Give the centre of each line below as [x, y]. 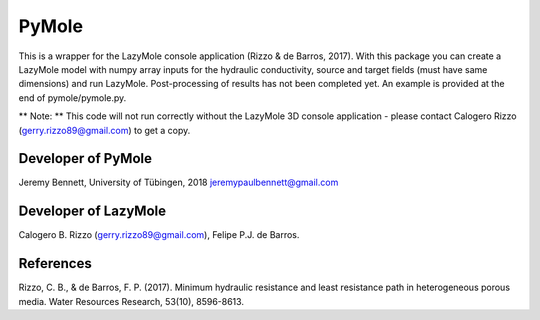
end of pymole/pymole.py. [72, 97]
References [55, 263]
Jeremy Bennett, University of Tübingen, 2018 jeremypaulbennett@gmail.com [178, 182]
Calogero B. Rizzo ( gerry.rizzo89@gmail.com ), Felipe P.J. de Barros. [159, 235]
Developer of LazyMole [92, 211]
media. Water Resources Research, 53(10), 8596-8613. [131, 301]
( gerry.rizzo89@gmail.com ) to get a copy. [104, 130]
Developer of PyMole [85, 158]
